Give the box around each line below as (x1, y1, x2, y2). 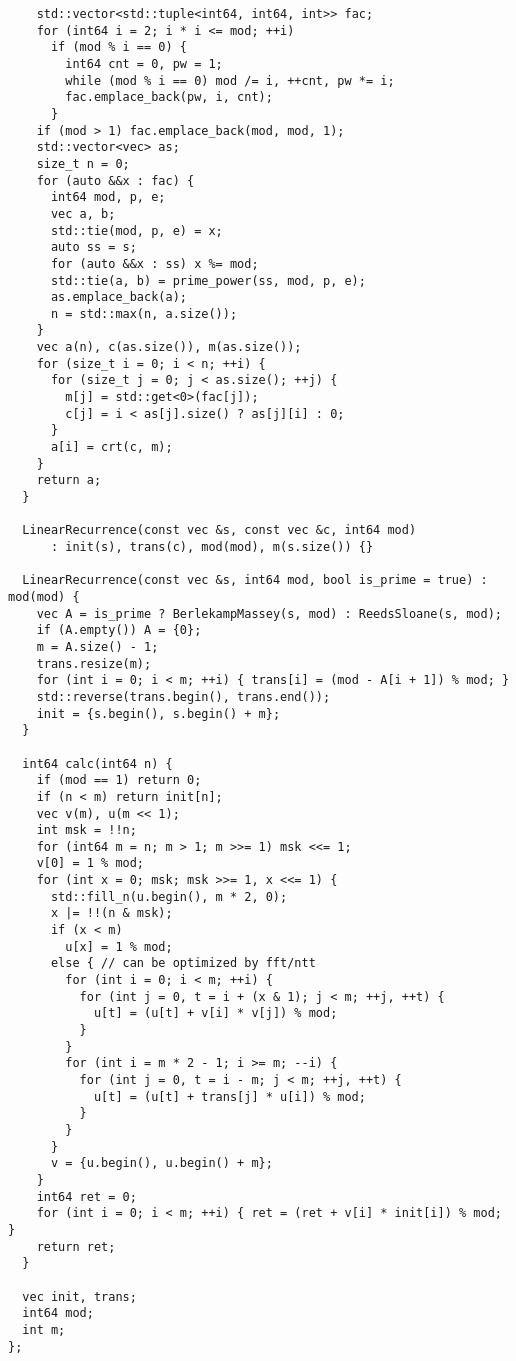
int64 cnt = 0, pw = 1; (65, 56, 223, 71)
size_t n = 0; (36, 156, 130, 171)
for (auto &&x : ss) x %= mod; (50, 256, 259, 271)
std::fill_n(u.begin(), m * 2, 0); (50, 889, 288, 904)
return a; (36, 473, 102, 488)
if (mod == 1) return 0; (36, 773, 202, 788)
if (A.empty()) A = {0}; (36, 623, 202, 638)
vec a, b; (50, 206, 116, 221)
